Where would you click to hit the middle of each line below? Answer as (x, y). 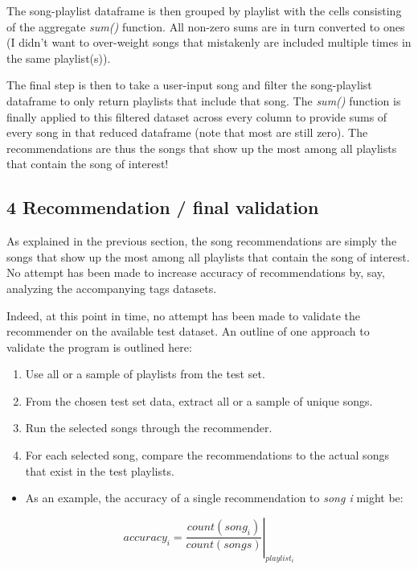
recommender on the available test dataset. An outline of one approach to (188, 331)
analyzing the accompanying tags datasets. (112, 288)
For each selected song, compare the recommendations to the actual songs (207, 455)
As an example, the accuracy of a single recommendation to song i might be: (214, 498)
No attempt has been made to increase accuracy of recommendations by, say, (196, 272)
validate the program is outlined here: (99, 346)
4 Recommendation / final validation (163, 207)
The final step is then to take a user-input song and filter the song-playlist (189, 85)
